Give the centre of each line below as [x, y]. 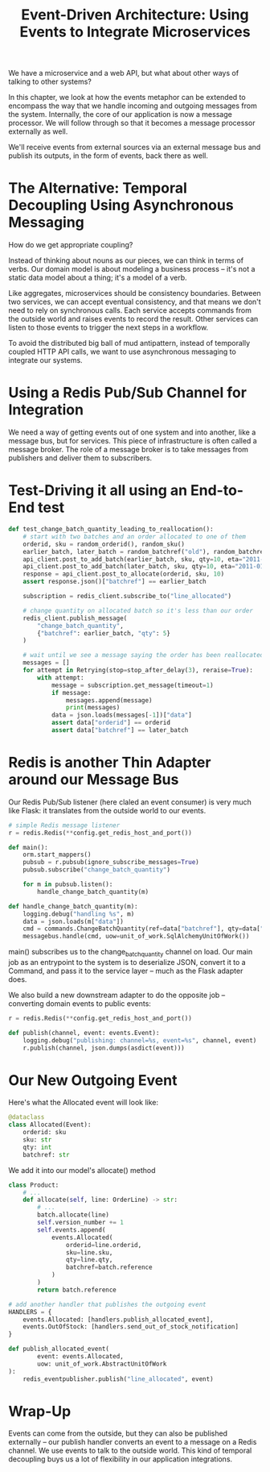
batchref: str [46, 1154]
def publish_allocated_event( [59, 1349]
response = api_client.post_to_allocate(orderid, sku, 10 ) [124, 574]
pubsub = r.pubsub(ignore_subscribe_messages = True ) [111, 863]
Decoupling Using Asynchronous [121, 205]
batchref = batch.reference [109, 1267]
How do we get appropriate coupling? [71, 245]
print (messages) [93, 708]
